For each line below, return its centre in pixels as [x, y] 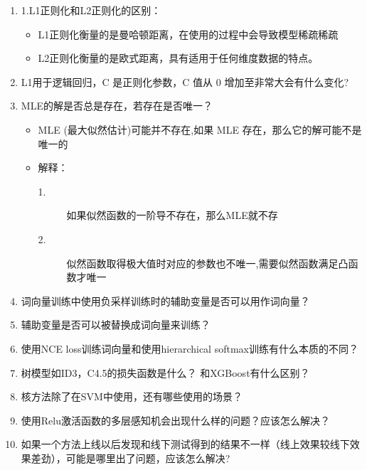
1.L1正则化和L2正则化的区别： [91, 10]
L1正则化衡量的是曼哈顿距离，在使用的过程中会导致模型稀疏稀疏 [188, 34]
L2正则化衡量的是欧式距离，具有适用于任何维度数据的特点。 [178, 58]
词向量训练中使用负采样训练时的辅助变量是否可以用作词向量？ [165, 300]
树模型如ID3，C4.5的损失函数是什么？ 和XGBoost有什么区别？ [165, 372]
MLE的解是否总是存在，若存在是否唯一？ [117, 106]
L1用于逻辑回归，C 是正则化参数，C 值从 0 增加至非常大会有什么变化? [185, 81]
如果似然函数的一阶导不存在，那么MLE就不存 [172, 215]
